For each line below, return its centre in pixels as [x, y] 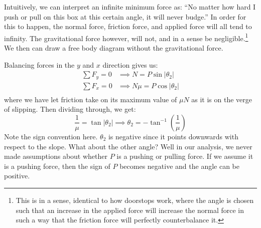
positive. [17, 176]
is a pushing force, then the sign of [57, 166]
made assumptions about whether [56, 156]
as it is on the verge [222, 99]
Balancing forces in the [39, 64]
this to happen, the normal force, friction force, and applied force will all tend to [128, 26]
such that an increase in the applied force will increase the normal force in [130, 210]
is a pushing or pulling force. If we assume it [185, 156]
